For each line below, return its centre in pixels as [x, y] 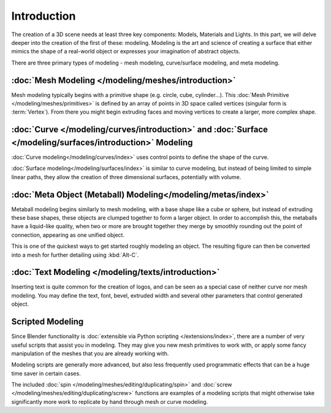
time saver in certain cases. [46, 373]
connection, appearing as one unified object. [68, 235]
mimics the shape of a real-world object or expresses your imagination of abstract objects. [126, 52]
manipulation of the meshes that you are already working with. [90, 353]
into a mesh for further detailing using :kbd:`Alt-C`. [75, 255]
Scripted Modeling [48, 322]
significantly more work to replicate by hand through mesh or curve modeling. [110, 401]
